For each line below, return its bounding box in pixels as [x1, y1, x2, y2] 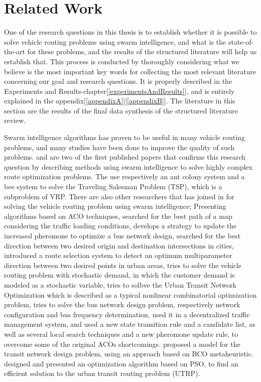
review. [4, 115, 26, 125]
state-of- [228, 36, 254, 47]
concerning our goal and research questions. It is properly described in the [4, 76, 232, 86]
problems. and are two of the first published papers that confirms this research [4, 152, 246, 162]
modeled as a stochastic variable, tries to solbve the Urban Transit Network [4, 279, 237, 290]
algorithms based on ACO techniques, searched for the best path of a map [4, 210, 232, 221]
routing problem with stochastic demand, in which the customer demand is [4, 270, 235, 280]
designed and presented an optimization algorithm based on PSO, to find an [4, 358, 238, 368]
